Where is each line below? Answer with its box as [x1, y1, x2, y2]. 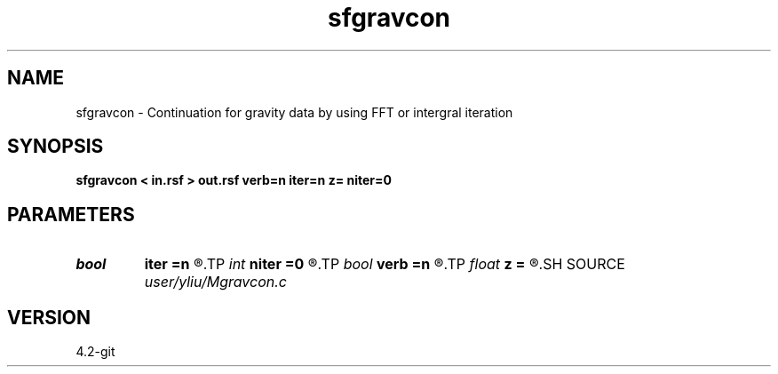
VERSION [7, 306, 91, 329]
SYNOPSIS [7, 135, 104, 158]
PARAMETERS [7, 203, 135, 226]
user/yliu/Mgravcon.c [144, 273, 287, 291]
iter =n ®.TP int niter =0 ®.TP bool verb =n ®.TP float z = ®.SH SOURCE [144, 255, 625, 274]
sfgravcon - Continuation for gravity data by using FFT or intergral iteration [75, 104, 513, 120]
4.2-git [75, 344, 115, 360]
